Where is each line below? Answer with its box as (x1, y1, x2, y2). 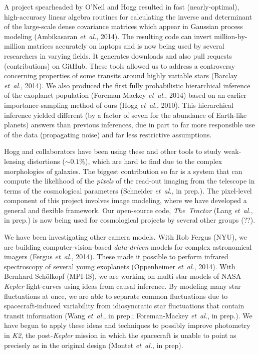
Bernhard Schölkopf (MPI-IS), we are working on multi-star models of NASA (4, 271, 241, 281)
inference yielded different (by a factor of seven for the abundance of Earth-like (4, 109, 247, 120)
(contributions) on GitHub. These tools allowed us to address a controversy (4, 60, 235, 71)
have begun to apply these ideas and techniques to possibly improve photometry (4, 320, 250, 330)
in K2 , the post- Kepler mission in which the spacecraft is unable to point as (4, 330, 236, 340)
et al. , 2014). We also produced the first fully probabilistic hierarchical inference (4, 80, 250, 90)
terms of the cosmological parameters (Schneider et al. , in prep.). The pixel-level (4, 185, 252, 196)
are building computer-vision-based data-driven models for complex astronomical (4, 241, 252, 252)
